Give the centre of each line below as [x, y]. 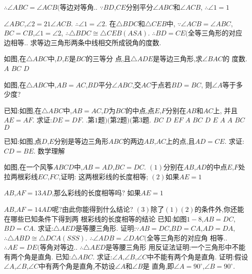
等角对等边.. [59, 247]
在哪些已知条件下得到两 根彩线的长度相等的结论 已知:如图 [95, 218]
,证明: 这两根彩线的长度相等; [103, 176]
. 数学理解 [49, 150]
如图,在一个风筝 [29, 167]
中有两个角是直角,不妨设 [77, 266]
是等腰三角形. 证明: [106, 228]
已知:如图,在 [23, 110]
